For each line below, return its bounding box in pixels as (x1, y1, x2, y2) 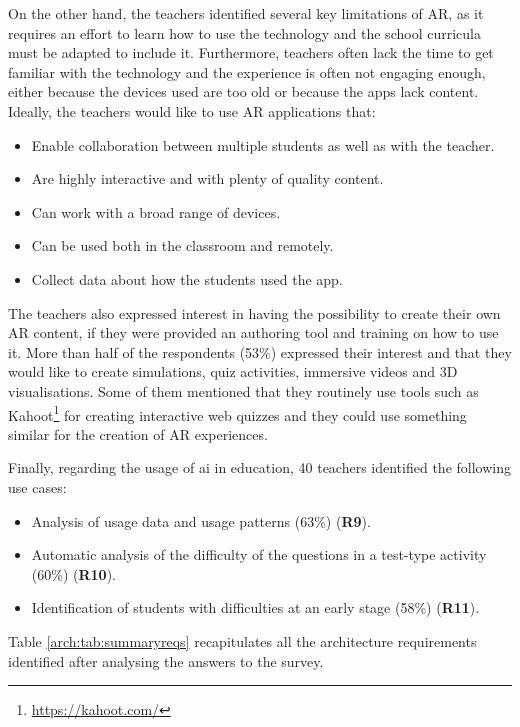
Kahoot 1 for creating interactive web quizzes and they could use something (8, 401, 467, 425)
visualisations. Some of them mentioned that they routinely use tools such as (8, 380, 479, 401)
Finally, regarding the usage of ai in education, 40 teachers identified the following (8, 457, 511, 478)
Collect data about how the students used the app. (31, 268, 343, 289)
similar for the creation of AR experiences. (8, 423, 268, 444)
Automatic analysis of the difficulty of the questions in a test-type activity (31, 544, 487, 565)
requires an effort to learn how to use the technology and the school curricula (8, 22, 481, 43)
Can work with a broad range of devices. (31, 201, 281, 222)
